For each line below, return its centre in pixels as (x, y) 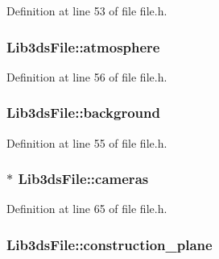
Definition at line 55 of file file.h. (87, 142)
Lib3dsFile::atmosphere (83, 46)
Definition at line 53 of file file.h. (87, 10)
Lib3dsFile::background (83, 113)
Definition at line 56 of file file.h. (87, 76)
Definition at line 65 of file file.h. (87, 209)
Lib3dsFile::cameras (83, 179)
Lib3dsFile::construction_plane (109, 244)
